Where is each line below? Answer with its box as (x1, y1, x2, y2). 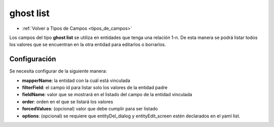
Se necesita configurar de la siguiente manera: (9, 68, 107, 74)
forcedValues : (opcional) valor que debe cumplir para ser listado (22, 106, 158, 112)
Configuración (9, 55, 56, 63)
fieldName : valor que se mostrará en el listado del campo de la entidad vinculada (22, 92, 192, 98)
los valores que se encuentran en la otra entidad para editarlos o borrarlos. (9, 41, 166, 48)
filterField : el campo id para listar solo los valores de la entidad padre (22, 84, 167, 91)
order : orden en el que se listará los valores (22, 99, 114, 105)
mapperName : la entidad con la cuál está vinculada (22, 77, 130, 83)
